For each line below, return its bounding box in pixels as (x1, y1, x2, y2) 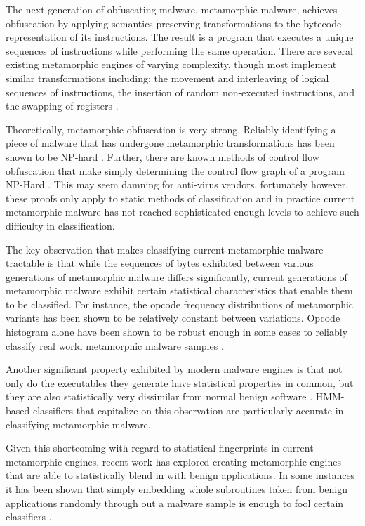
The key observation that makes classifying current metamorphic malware (6, 242, 324, 256)
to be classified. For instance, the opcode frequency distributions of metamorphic (6, 296, 354, 311)
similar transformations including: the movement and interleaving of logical (6, 70, 329, 85)
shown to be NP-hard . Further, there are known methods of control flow (6, 149, 319, 164)
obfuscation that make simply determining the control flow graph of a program (6, 163, 345, 178)
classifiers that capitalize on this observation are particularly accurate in (32, 403, 344, 418)
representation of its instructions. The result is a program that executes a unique (6, 29, 354, 44)
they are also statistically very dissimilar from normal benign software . (6, 389, 313, 404)
